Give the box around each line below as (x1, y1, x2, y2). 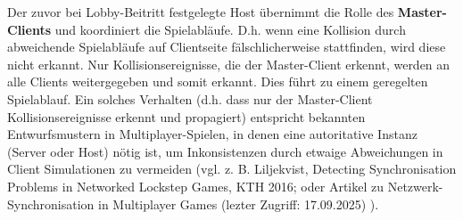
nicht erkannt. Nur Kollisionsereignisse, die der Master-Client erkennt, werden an (7, 54, 451, 73)
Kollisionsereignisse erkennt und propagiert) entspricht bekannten (7, 107, 366, 126)
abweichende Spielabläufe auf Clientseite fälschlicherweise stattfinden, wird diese (7, 37, 446, 56)
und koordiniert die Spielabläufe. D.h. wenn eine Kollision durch (54, 20, 406, 38)
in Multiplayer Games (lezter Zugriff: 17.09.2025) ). (98, 194, 379, 213)
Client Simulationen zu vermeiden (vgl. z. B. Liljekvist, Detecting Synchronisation (7, 159, 457, 178)
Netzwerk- (387, 176, 443, 195)
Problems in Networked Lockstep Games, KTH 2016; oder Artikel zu (7, 176, 384, 195)
